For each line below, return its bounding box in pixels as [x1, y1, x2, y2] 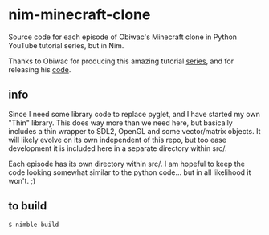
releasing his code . [8, 64, 71, 74]
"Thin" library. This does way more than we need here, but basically [8, 118, 233, 128]
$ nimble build [8, 221, 59, 229]
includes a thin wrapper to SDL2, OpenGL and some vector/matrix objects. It [8, 126, 261, 136]
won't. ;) [8, 176, 36, 185]
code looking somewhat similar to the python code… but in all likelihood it [8, 167, 251, 177]
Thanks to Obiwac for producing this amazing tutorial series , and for [8, 56, 234, 66]
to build [8, 199, 47, 213]
